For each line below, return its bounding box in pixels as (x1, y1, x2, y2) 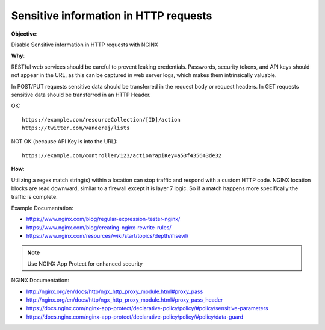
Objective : (11, 30, 38, 37)
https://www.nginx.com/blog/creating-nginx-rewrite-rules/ (26, 223, 172, 231)
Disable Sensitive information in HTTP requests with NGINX (11, 41, 159, 48)
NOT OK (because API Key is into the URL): (11, 138, 118, 145)
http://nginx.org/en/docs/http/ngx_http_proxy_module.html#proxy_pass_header (26, 296, 223, 304)
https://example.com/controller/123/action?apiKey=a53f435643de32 (22, 152, 222, 159)
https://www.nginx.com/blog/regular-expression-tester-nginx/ (26, 216, 181, 223)
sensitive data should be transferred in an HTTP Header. (11, 91, 151, 98)
